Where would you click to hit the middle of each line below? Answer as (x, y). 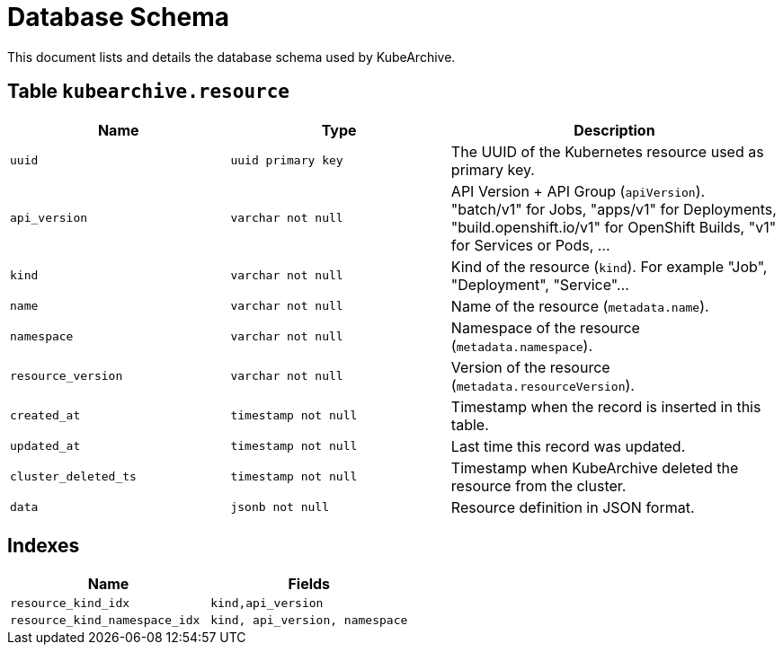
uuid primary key (287, 161)
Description (614, 130)
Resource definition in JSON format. (573, 507)
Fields (309, 584)
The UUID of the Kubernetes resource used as (607, 151)
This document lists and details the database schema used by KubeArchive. (231, 57)
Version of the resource (530, 367)
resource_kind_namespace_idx (105, 621)
